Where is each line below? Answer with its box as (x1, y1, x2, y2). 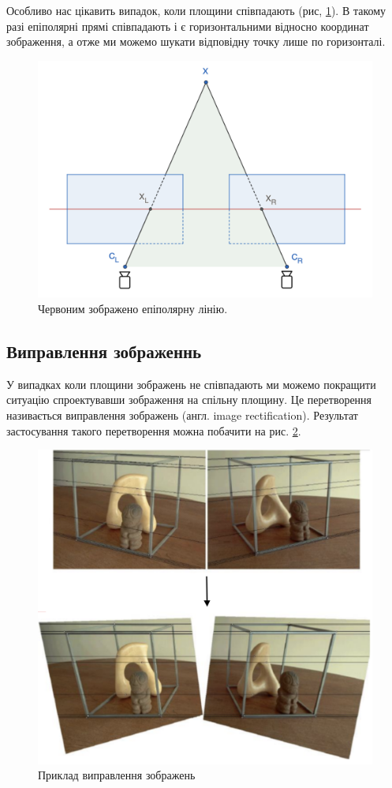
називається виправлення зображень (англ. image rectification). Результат (6, 406, 358, 423)
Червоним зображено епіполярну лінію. (38, 300, 228, 316)
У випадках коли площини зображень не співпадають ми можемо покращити (6, 375, 376, 392)
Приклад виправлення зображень (38, 767, 196, 783)
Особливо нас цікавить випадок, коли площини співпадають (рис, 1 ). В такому (6, 2, 386, 18)
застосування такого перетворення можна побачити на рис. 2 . (6, 422, 301, 439)
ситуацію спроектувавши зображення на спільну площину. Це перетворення (6, 391, 372, 408)
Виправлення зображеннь (6, 338, 202, 363)
